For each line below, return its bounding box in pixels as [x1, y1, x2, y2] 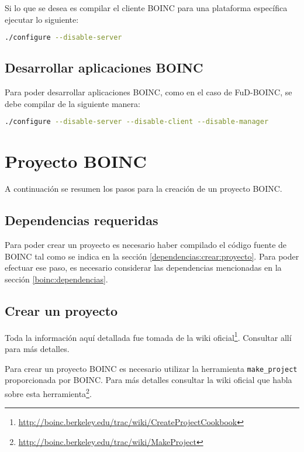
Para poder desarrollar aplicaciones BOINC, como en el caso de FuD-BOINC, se [5, 86, 292, 98]
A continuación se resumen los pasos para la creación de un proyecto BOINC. [5, 182, 282, 195]
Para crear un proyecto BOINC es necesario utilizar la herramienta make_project [5, 362, 298, 374]
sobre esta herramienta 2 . [5, 385, 92, 399]
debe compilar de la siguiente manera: [5, 97, 140, 109]
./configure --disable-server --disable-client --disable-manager [5, 118, 269, 126]
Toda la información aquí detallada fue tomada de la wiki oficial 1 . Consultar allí [5, 329, 292, 343]
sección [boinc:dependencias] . [5, 273, 108, 285]
